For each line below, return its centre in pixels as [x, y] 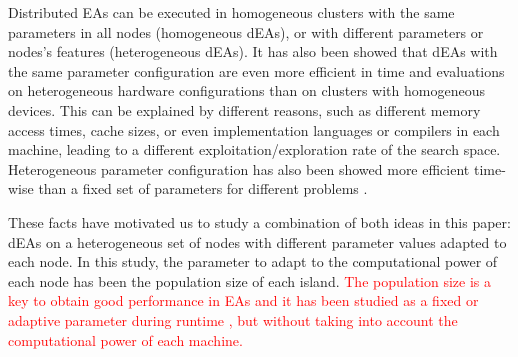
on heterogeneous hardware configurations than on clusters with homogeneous [246, 90]
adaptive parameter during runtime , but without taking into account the [233, 319]
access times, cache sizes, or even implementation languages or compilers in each [254, 129]
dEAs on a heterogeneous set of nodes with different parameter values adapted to [257, 241]
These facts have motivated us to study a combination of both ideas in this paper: [259, 221]
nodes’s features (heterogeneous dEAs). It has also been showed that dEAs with [253, 51]
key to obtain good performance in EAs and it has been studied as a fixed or [243, 300]
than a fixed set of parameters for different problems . [203, 188]
